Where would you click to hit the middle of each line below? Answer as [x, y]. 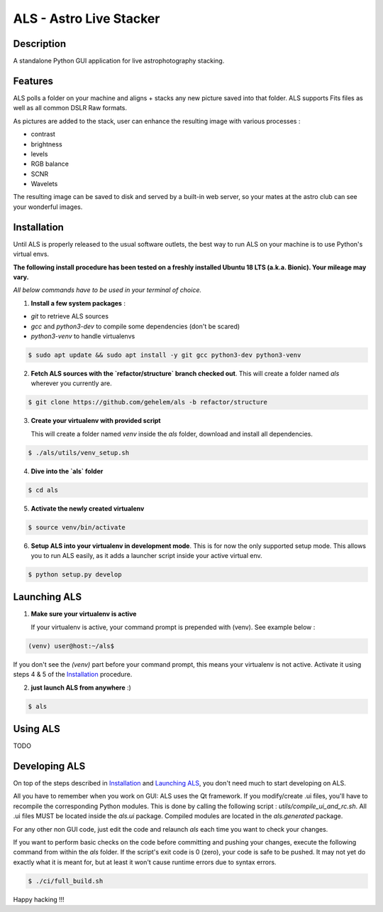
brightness [47, 144]
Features [33, 81]
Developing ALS [49, 766]
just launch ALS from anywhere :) [81, 687]
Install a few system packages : [78, 303]
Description [40, 44]
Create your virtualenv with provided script [96, 421]
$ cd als [43, 490]
